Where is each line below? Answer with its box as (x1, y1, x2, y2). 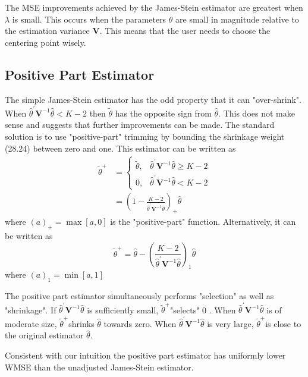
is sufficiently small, (87, 303, 159, 316)
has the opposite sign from (115, 106, 212, 119)
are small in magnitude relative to (175, 12, 299, 25)
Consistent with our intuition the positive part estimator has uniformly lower (5, 348, 286, 361)
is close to (265, 317, 301, 329)
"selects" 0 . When (169, 303, 236, 316)
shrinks (68, 317, 95, 329)
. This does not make (218, 106, 295, 119)
